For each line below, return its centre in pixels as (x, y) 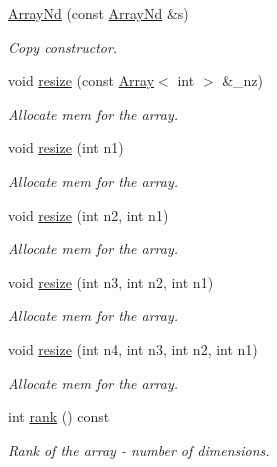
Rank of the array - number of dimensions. (139, 449)
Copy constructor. (63, 46)
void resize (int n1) (66, 147)
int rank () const (59, 416)
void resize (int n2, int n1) (88, 214)
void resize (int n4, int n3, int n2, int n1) (133, 348)
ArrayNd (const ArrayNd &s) (98, 13)
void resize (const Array (81, 80)
